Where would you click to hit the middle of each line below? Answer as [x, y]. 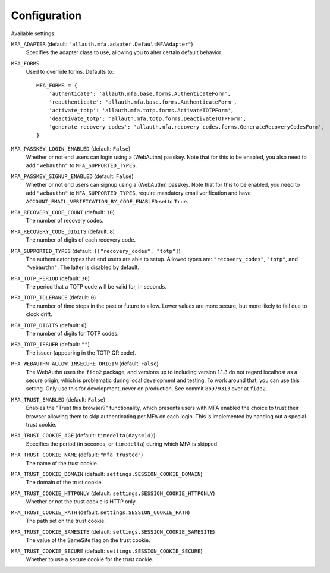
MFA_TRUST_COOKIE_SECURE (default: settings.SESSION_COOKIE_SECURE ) [107, 551]
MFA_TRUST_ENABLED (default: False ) [58, 399]
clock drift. [39, 314]
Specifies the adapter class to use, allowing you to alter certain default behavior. [124, 52]
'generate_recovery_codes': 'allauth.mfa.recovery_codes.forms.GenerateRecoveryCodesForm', [187, 127]
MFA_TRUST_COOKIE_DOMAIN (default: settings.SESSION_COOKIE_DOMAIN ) [107, 474]
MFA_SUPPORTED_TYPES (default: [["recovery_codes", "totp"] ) [96, 251]
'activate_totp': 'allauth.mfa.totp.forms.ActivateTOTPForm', [141, 110]
